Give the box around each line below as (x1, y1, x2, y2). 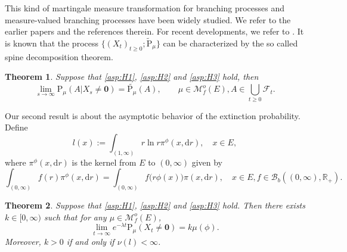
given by (191, 155, 222, 168)
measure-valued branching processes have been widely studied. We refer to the (5, 13, 291, 26)
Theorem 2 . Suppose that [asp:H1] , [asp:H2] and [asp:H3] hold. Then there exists (5, 199, 305, 211)
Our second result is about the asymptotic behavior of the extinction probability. (5, 109, 300, 122)
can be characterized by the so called (163, 37, 298, 49)
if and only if (66, 235, 114, 247)
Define (5, 121, 28, 133)
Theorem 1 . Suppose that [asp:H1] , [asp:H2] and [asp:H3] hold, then (5, 70, 259, 83)
